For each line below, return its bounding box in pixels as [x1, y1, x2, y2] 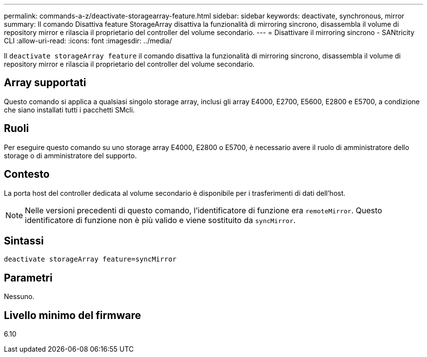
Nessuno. [4, 292, 35, 301]
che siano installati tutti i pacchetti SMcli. [4, 105, 135, 114]
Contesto [4, 168, 50, 181]
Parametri [4, 271, 53, 284]
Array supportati [4, 76, 86, 89]
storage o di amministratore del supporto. [4, 151, 137, 160]
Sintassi [4, 234, 44, 247]
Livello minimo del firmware [4, 309, 141, 321]
